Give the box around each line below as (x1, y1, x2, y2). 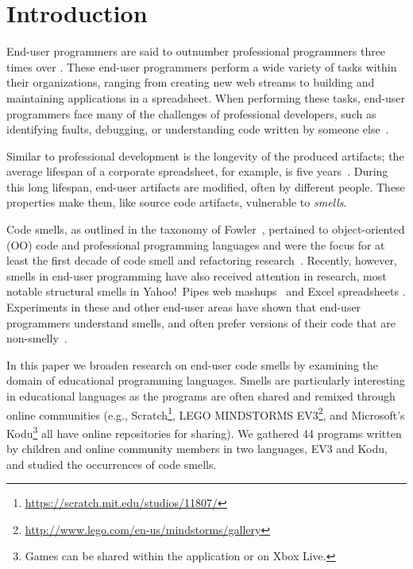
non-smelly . (6, 330, 68, 346)
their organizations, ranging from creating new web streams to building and (6, 74, 375, 91)
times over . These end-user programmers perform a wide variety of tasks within (6, 58, 397, 75)
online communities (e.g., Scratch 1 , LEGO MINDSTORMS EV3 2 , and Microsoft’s (6, 404, 405, 423)
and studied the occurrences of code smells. (6, 455, 217, 472)
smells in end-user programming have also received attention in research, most (6, 267, 387, 284)
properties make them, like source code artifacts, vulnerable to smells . (6, 194, 347, 211)
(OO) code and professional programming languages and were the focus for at (6, 236, 385, 253)
